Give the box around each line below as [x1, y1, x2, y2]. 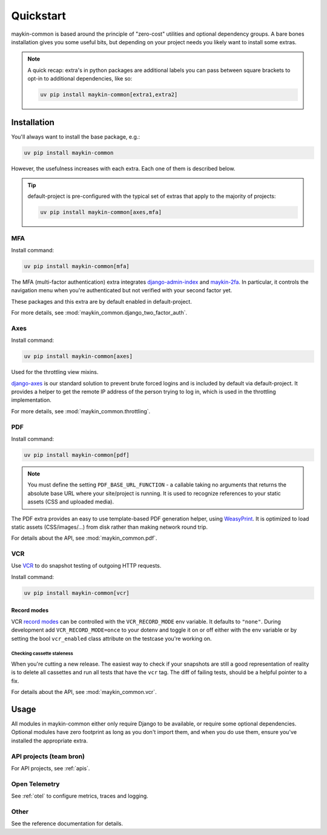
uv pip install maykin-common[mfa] [24, 263, 130, 270]
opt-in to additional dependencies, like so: [27, 75, 133, 82]
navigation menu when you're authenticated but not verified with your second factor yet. [11, 287, 233, 294]
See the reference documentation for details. [11, 820, 124, 827]
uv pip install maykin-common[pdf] [24, 451, 130, 458]
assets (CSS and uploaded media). [27, 498, 114, 505]
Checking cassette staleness [11, 650, 74, 657]
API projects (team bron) [11, 752, 85, 761]
